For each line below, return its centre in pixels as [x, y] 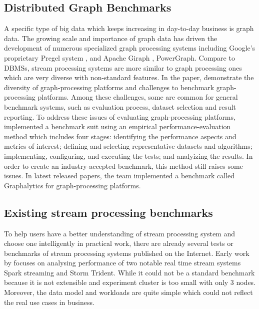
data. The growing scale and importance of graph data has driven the [111, 38]
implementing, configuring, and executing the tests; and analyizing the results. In [128, 156]
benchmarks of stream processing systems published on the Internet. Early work [127, 253]
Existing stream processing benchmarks [108, 212]
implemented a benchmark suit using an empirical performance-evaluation [117, 126]
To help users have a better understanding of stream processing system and [120, 233]
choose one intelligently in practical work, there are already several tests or [119, 243]
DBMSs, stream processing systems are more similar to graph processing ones [123, 67]
